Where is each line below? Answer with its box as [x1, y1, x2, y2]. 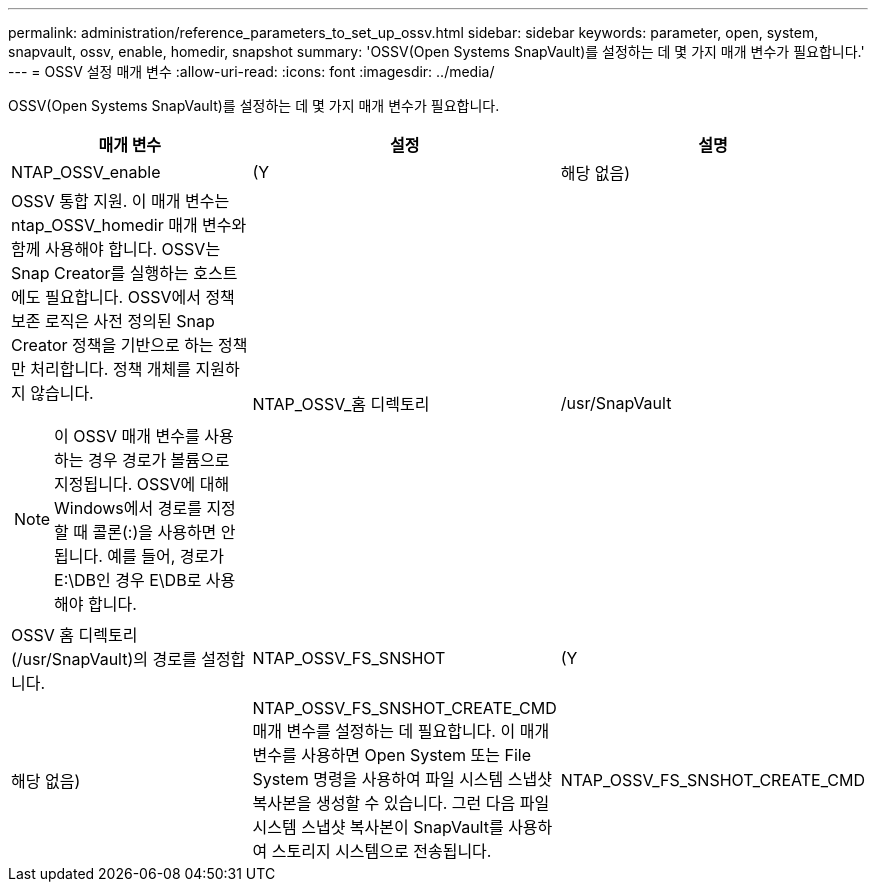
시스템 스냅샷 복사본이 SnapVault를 [252, 817, 504, 837]
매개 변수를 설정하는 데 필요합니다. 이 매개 [252, 721, 550, 741]
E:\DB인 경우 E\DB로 [54, 570, 202, 590]
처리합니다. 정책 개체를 [30, 359, 192, 379]
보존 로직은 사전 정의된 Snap [11, 311, 215, 331]
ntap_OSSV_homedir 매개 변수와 [11, 215, 247, 235]
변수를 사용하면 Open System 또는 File [252, 745, 531, 765]
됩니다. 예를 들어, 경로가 [54, 546, 224, 566]
